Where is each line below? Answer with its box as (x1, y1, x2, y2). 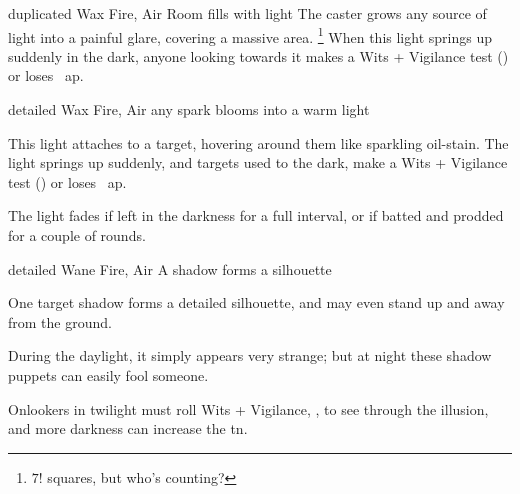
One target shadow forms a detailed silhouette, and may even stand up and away (8, 292, 505, 313)
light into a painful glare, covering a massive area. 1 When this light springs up (8, 23, 492, 47)
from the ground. (8, 311, 112, 332)
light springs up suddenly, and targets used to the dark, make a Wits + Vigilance (8, 152, 508, 173)
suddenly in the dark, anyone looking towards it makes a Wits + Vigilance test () (8, 45, 509, 66)
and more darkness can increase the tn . (8, 418, 248, 439)
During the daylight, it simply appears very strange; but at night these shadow (8, 345, 492, 366)
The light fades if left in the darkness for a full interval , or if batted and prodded (8, 205, 504, 226)
